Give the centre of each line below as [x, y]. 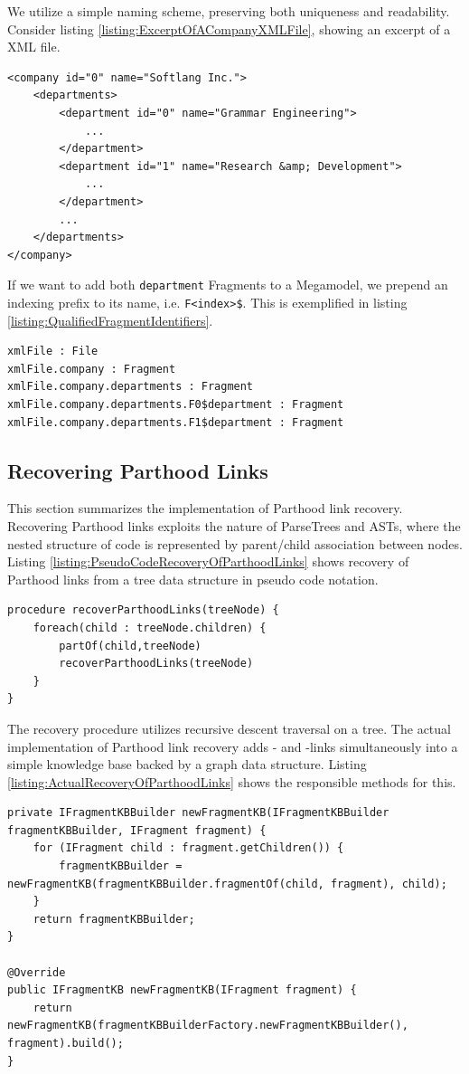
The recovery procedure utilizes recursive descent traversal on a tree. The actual [229, 728]
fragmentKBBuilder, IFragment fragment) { [137, 830]
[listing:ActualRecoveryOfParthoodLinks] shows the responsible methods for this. [232, 781]
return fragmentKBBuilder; [114, 919]
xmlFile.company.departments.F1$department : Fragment [176, 422]
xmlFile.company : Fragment [92, 369]
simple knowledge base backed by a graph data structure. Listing [187, 764]
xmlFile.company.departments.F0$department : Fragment [176, 404]
